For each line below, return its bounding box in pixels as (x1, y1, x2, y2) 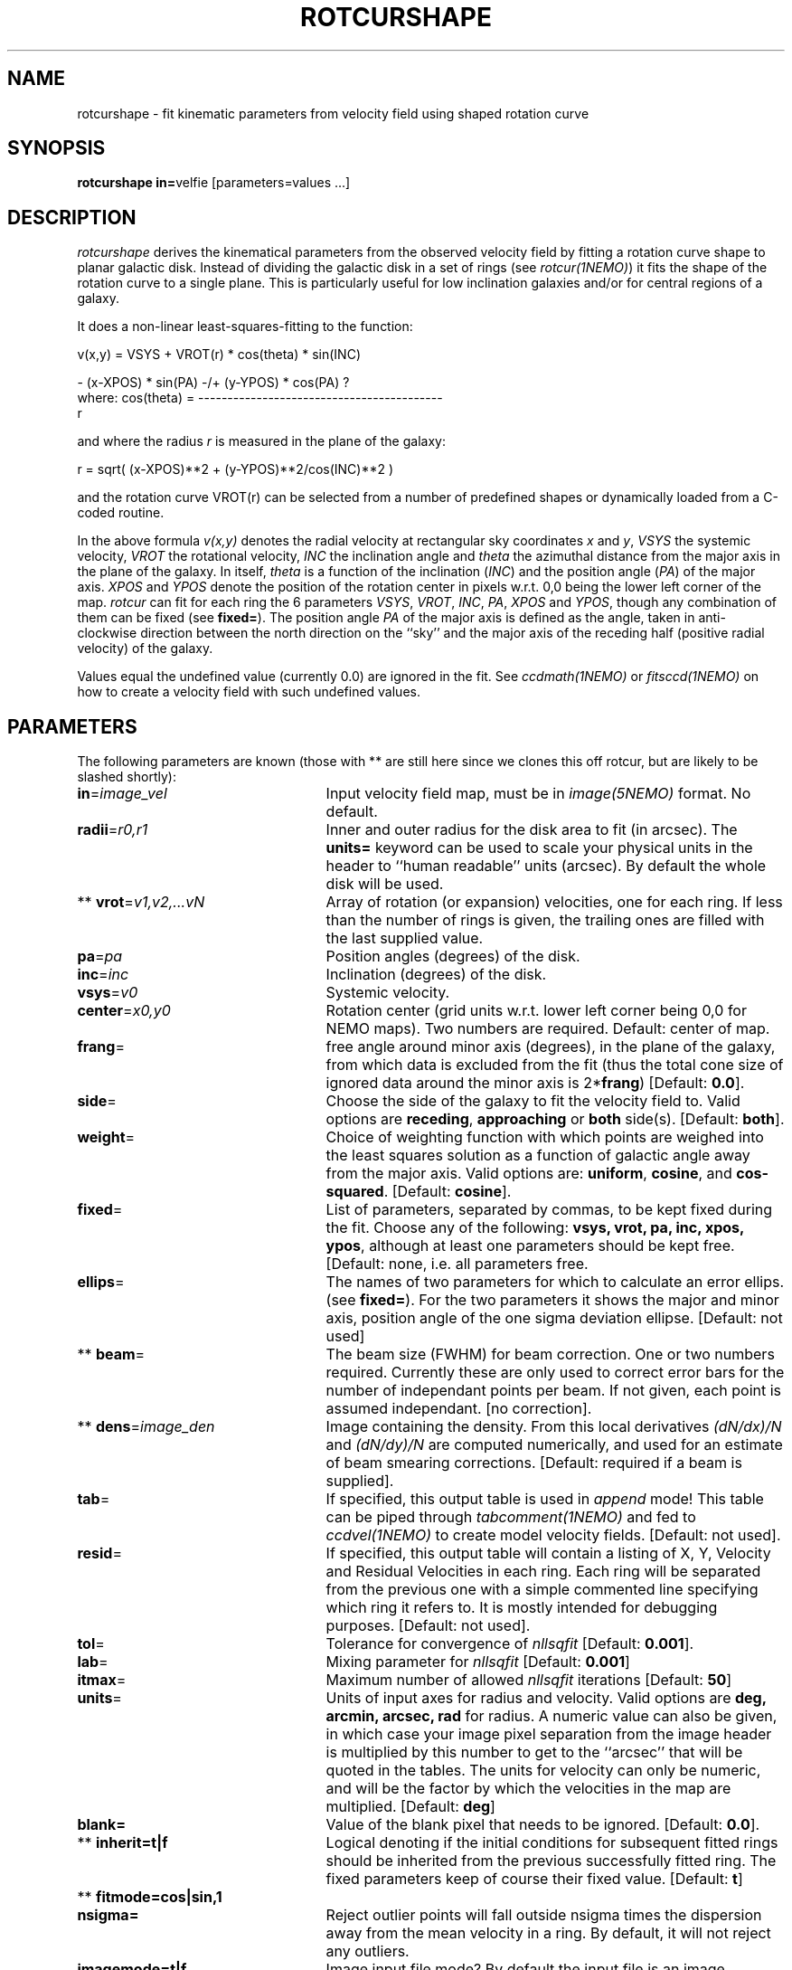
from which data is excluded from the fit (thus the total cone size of (325, 1056, 784, 1075)
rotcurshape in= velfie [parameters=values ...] (77, 175, 351, 191)
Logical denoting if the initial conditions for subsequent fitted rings (325, 1833, 778, 1852)
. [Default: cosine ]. (383, 1182, 512, 1201)
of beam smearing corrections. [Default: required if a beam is (325, 1454, 742, 1473)
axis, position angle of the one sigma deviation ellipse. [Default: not (325, 1309, 783, 1328)
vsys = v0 (77, 983, 138, 1002)
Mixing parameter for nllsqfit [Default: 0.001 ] (325, 1653, 630, 1672)
